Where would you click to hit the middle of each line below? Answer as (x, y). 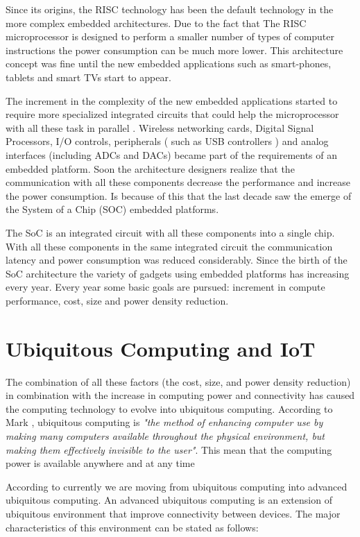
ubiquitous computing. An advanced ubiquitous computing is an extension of (169, 500)
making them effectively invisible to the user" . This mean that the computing (169, 449)
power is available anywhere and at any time (100, 463)
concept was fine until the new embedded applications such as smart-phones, (169, 63)
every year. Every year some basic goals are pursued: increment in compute (165, 287)
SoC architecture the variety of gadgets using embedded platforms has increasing (178, 273)
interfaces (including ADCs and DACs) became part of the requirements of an (172, 154)
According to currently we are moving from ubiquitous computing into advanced (177, 486)
